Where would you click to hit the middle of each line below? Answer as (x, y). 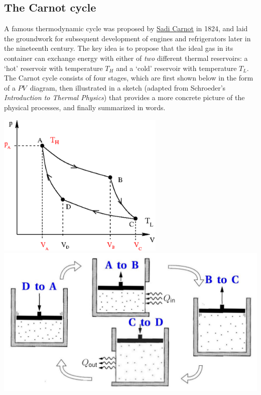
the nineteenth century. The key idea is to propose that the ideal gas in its (119, 48)
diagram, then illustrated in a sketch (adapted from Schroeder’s (128, 87)
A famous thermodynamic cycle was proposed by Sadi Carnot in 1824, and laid (126, 28)
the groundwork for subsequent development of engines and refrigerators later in (127, 38)
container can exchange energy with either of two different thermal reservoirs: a (126, 58)
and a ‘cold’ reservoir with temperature (176, 68)
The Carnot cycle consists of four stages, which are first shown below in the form (129, 78)
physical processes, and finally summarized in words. (85, 107)
